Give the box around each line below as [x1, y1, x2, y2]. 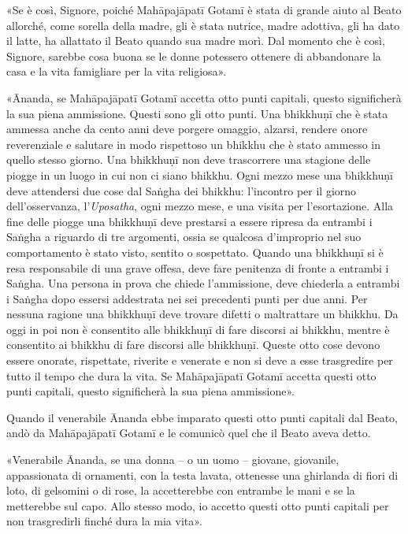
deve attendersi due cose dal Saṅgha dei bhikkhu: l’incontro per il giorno [6, 182, 357, 198]
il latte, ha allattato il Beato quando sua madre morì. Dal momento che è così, [6, 32, 385, 49]
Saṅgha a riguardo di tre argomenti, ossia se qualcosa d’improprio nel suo [6, 228, 362, 245]
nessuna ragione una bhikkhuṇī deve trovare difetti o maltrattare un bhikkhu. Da [6, 306, 399, 322]
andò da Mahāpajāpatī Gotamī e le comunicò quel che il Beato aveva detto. [6, 425, 371, 441]
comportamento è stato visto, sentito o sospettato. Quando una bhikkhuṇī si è [6, 243, 384, 260]
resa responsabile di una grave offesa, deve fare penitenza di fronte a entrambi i [6, 259, 389, 276]
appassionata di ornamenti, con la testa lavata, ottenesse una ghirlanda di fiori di [6, 466, 399, 483]
